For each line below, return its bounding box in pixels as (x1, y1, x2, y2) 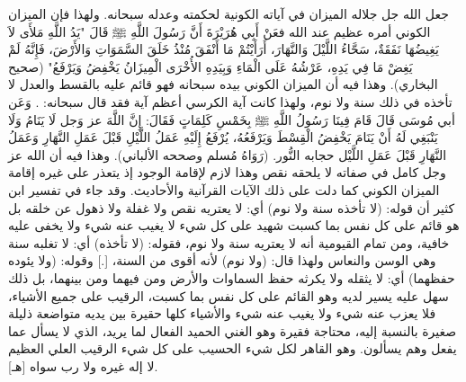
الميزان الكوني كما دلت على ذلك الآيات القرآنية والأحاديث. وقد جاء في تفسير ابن (8, 180, 440, 199)
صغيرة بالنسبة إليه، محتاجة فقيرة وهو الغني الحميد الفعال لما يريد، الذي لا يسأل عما (8, 321, 457, 340)
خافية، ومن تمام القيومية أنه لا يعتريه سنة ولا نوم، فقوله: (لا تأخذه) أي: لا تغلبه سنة (8, 233, 450, 252)
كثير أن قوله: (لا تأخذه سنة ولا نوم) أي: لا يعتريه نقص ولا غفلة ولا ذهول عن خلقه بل (8, 198, 455, 217)
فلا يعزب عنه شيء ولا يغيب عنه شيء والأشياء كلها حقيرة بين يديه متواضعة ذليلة (8, 304, 436, 323)
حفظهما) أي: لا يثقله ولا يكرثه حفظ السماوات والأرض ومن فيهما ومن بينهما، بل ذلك (8, 268, 455, 287)
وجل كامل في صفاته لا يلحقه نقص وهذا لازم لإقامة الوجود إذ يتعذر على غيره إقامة (8, 163, 446, 182)
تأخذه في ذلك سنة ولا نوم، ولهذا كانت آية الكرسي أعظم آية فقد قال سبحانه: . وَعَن (8, 92, 453, 111)
